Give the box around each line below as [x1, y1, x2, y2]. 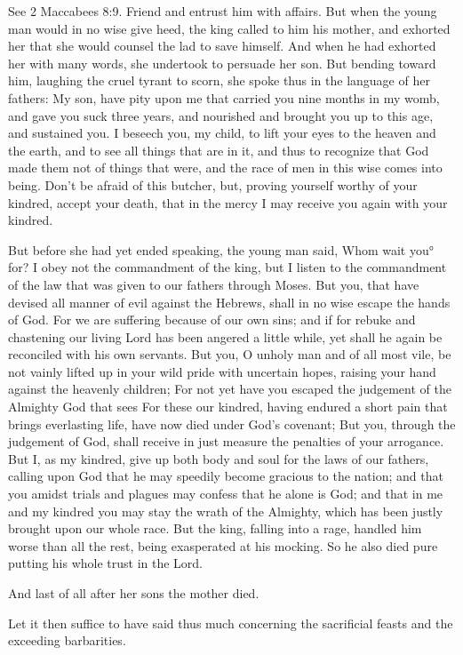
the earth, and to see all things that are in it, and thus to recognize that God [8, 140, 429, 159]
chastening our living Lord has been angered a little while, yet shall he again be [8, 327, 443, 346]
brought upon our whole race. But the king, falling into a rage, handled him [8, 519, 422, 538]
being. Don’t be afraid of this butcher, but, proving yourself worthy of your [8, 175, 418, 194]
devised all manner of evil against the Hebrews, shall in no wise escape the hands [8, 292, 451, 311]
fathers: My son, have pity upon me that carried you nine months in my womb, [8, 88, 440, 107]
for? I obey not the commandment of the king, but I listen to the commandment [8, 258, 447, 276]
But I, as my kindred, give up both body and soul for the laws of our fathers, [8, 449, 429, 467]
